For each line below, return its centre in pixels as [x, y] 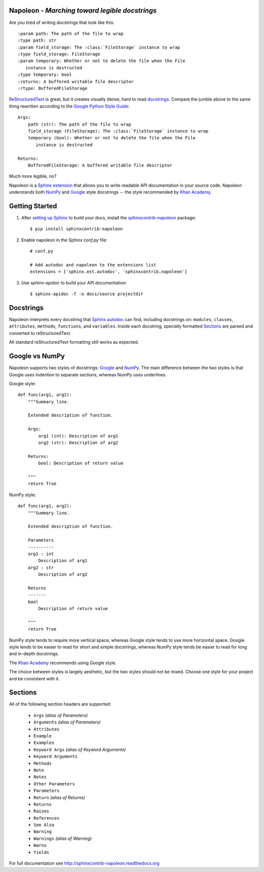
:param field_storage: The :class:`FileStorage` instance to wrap [99, 47]
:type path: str [37, 41]
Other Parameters [54, 784]
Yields [41, 852]
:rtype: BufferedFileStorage [53, 88]
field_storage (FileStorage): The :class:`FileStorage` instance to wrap [118, 131]
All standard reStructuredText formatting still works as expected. [74, 342]
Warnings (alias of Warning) [63, 838]
